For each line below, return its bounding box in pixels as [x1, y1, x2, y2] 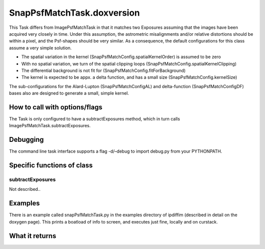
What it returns [9, 231, 56, 240]
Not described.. [9, 186, 41, 192]
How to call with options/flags [9, 103, 103, 111]
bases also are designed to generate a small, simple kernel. [9, 91, 130, 96]
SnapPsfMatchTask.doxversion [9, 7, 140, 18]
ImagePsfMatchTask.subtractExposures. [9, 123, 91, 129]
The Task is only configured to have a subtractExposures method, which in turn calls [9, 115, 180, 122]
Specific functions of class [9, 161, 93, 170]
